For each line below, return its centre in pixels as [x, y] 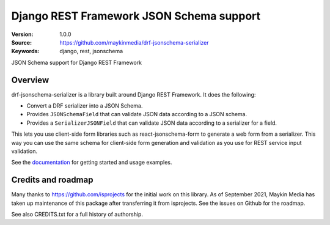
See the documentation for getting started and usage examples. [92, 163]
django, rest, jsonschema [91, 51]
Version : [22, 34]
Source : [22, 42]
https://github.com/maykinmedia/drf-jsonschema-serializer [134, 42]
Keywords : [25, 51]
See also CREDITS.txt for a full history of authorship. [77, 215]
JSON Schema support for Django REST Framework [77, 62]
